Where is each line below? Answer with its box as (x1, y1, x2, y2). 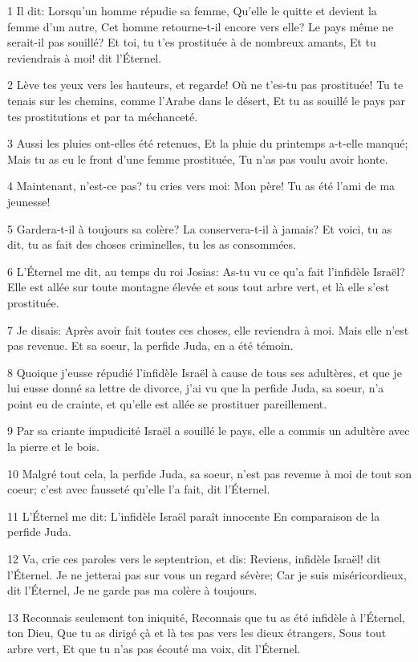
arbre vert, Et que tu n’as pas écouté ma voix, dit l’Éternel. (7, 640, 301, 656)
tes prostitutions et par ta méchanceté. (7, 108, 198, 124)
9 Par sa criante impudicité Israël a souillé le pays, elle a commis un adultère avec (7, 422, 410, 439)
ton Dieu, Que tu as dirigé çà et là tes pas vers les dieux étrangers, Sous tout (7, 624, 387, 641)
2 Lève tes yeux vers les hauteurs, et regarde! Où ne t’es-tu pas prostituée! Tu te (7, 76, 404, 93)
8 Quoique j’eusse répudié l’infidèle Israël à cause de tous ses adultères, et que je (7, 363, 402, 380)
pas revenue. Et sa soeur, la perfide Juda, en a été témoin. (7, 337, 294, 354)
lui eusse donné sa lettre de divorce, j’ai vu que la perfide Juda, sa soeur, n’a (7, 380, 384, 396)
